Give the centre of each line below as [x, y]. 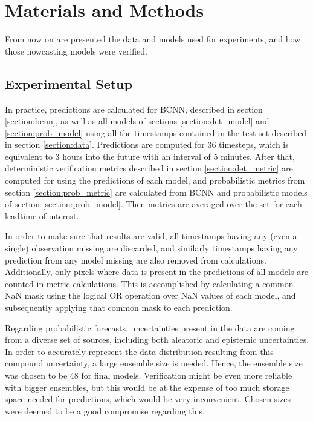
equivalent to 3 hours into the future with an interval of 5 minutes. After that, [150, 156]
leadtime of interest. [42, 215]
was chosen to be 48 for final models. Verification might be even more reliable [149, 375]
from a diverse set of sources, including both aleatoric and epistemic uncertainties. [157, 340]
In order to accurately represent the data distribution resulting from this [139, 351]
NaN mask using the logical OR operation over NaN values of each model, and [150, 295]
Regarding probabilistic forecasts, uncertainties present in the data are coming [150, 327]
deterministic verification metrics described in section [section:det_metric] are [149, 168]
